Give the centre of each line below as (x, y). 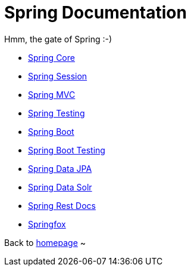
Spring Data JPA (60, 168)
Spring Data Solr (60, 187)
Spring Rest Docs (62, 205)
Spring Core (51, 57)
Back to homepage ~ (45, 242)
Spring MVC (52, 94)
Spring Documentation (95, 13)
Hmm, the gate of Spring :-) (58, 39)
